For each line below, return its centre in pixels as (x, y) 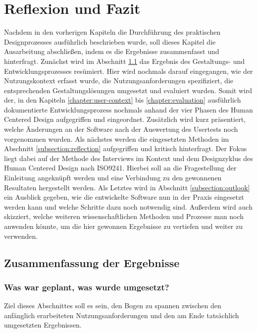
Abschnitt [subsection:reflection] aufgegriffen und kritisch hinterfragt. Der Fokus (126, 148)
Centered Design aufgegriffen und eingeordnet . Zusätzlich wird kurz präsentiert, (125, 119)
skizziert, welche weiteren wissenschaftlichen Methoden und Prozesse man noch (124, 216)
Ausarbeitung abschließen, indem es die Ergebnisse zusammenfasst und (112, 51)
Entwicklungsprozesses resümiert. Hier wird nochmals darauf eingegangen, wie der (128, 71)
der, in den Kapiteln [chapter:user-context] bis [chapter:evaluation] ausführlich (123, 100)
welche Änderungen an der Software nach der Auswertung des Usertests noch (121, 129)
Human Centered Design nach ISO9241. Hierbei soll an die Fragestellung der (120, 168)
